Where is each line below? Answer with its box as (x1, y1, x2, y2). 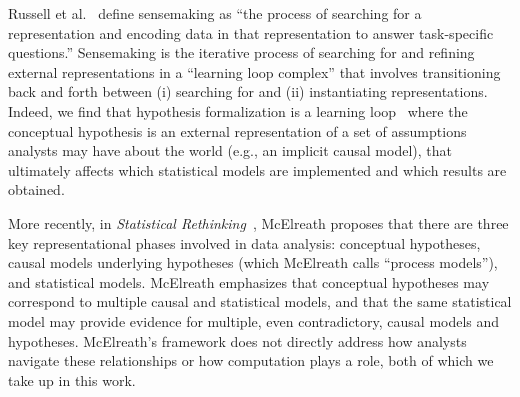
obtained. (8, 179, 65, 200)
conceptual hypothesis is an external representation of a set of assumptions (8, 120, 467, 141)
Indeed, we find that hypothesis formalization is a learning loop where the (8, 100, 468, 121)
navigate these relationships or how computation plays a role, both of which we (8, 350, 494, 371)
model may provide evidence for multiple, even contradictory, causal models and (8, 310, 500, 331)
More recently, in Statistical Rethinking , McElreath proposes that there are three (8, 212, 509, 233)
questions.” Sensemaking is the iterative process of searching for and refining (8, 42, 475, 63)
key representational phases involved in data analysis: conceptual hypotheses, (8, 232, 481, 253)
